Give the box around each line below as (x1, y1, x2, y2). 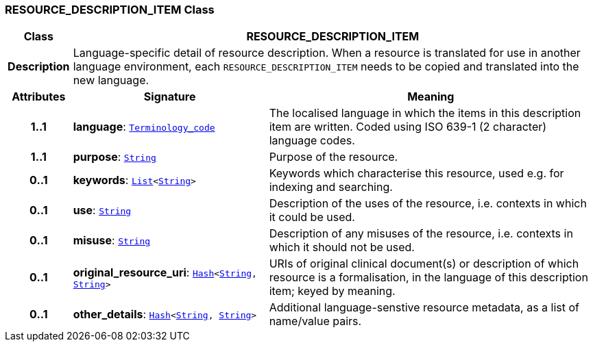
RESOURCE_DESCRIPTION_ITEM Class (5, 3, 215, 16)
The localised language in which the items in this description (269, 106, 581, 120)
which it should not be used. (269, 240, 415, 255)
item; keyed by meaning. (269, 284, 396, 298)
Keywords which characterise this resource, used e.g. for (269, 166, 564, 181)
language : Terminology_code (73, 120, 215, 134)
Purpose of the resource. (269, 150, 398, 164)
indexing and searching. (269, 180, 393, 194)
